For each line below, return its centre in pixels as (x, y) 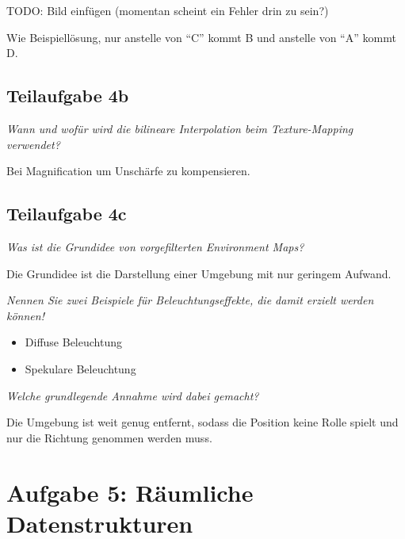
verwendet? (33, 144)
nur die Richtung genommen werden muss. (109, 437)
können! (25, 315)
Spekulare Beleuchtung (80, 368)
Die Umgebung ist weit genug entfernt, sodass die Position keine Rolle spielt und (202, 422)
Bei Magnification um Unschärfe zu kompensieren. (128, 171)
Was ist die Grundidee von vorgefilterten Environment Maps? (155, 246)
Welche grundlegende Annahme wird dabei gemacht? (133, 395)
